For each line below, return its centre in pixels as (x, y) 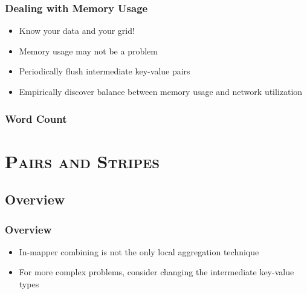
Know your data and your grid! (77, 31)
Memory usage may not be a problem (88, 51)
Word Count (36, 118)
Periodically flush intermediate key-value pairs (105, 71)
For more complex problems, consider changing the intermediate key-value (157, 272)
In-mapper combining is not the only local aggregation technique (139, 251)
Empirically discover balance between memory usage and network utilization (161, 91)
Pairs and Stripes (82, 161)
